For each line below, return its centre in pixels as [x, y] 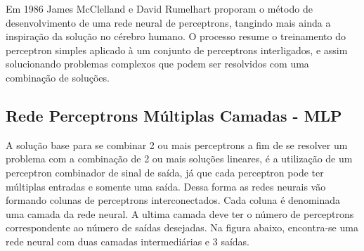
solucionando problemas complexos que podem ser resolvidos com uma [157, 64]
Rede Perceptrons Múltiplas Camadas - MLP [174, 115]
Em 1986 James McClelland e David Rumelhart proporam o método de [159, 8]
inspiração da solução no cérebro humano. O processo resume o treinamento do [176, 36]
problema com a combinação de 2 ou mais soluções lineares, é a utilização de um [179, 159]
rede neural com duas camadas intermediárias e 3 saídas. [128, 241]
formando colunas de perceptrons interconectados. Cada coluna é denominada [173, 200]
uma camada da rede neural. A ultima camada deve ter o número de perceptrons [180, 213]
